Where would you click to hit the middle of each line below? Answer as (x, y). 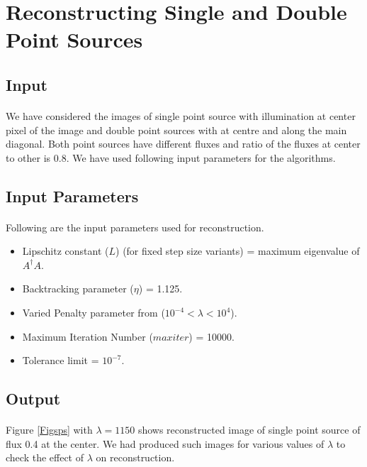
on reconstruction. (135, 457)
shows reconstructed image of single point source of (249, 430)
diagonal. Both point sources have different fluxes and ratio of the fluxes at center (183, 144)
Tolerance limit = (61, 360)
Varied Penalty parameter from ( (94, 313)
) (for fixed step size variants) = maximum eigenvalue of (238, 251)
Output (33, 399)
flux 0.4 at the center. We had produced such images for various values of (165, 443)
